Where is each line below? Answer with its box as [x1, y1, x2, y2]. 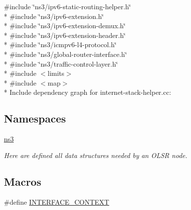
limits [48, 68, 64, 78]
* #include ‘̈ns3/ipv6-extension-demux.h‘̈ [4, 20, 126, 31]
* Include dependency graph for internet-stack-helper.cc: [4, 87, 171, 97]
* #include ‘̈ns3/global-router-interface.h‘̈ [4, 49, 127, 59]
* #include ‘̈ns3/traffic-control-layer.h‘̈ [4, 58, 118, 69]
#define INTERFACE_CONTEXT [4, 196, 110, 207]
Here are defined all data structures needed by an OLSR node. [4, 150, 188, 160]
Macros [4, 174, 41, 189]
